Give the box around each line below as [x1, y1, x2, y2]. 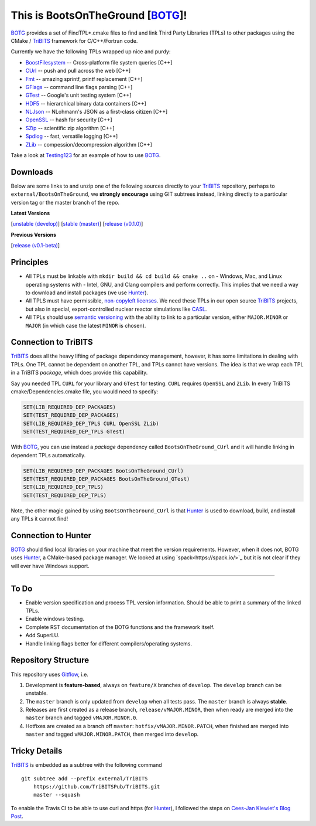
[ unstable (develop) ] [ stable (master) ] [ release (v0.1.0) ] [11, 220, 143, 227]
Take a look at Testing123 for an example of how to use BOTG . [11, 152, 161, 159]
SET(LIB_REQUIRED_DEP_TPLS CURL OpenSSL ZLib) [23, 420, 159, 427]
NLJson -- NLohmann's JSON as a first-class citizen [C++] [25, 108, 168, 115]
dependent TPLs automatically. [11, 451, 86, 458]
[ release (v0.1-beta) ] [11, 242, 60, 249]
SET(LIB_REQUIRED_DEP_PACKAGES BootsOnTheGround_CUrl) [23, 467, 184, 474]
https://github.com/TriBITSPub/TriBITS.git [33, 783, 160, 790]
